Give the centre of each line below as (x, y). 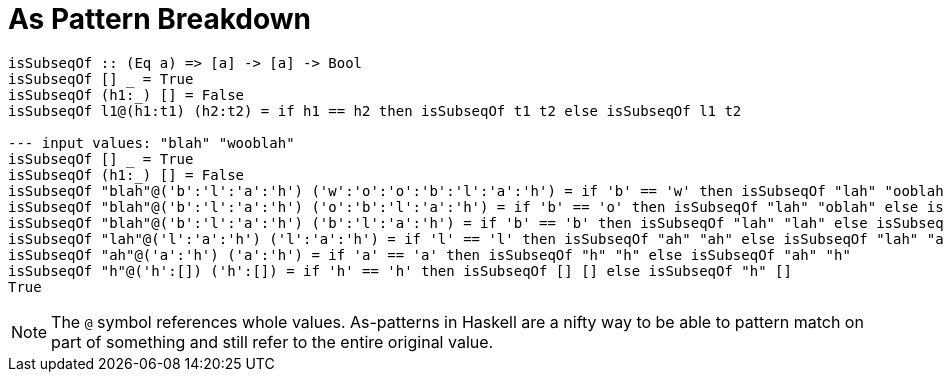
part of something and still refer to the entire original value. (272, 341)
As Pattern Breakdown (159, 19)
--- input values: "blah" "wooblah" (151, 142)
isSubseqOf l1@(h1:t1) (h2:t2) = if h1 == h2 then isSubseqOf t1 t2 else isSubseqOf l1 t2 (375, 110)
